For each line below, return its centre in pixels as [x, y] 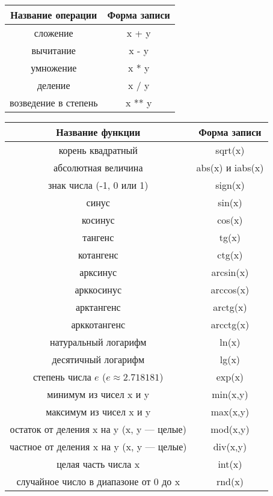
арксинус [98, 272]
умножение [54, 68]
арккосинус [98, 289]
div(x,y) [230, 446]
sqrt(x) [230, 150]
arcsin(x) [230, 272]
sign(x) [230, 185]
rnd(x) [230, 481]
